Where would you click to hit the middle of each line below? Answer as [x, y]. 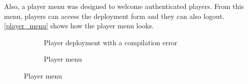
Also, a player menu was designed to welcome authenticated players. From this [124, 6]
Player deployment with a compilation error [111, 42]
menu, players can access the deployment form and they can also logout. [114, 16]
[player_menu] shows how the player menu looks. [79, 26]
